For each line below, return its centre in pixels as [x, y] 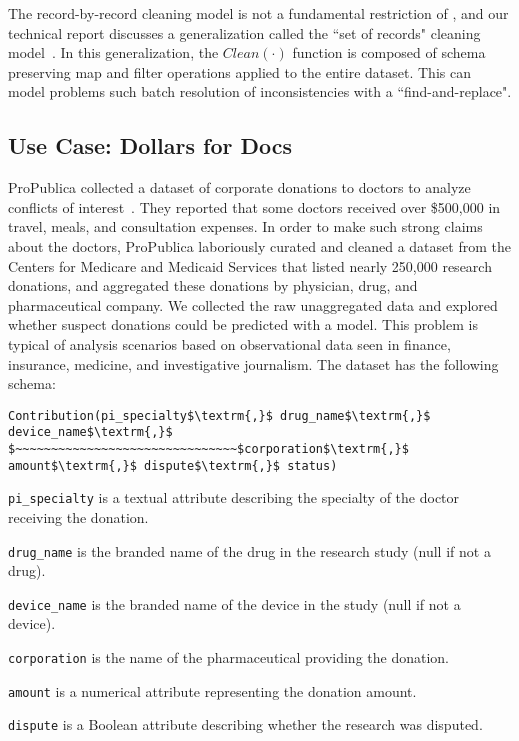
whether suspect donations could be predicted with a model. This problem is [243, 324]
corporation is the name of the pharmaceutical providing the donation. [228, 657]
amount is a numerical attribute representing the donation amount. [212, 690]
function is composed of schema [389, 52]
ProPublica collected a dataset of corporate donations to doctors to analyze [239, 187]
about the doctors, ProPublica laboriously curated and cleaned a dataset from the [259, 245]
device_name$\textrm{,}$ [90, 432]
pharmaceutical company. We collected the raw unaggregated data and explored [253, 304]
